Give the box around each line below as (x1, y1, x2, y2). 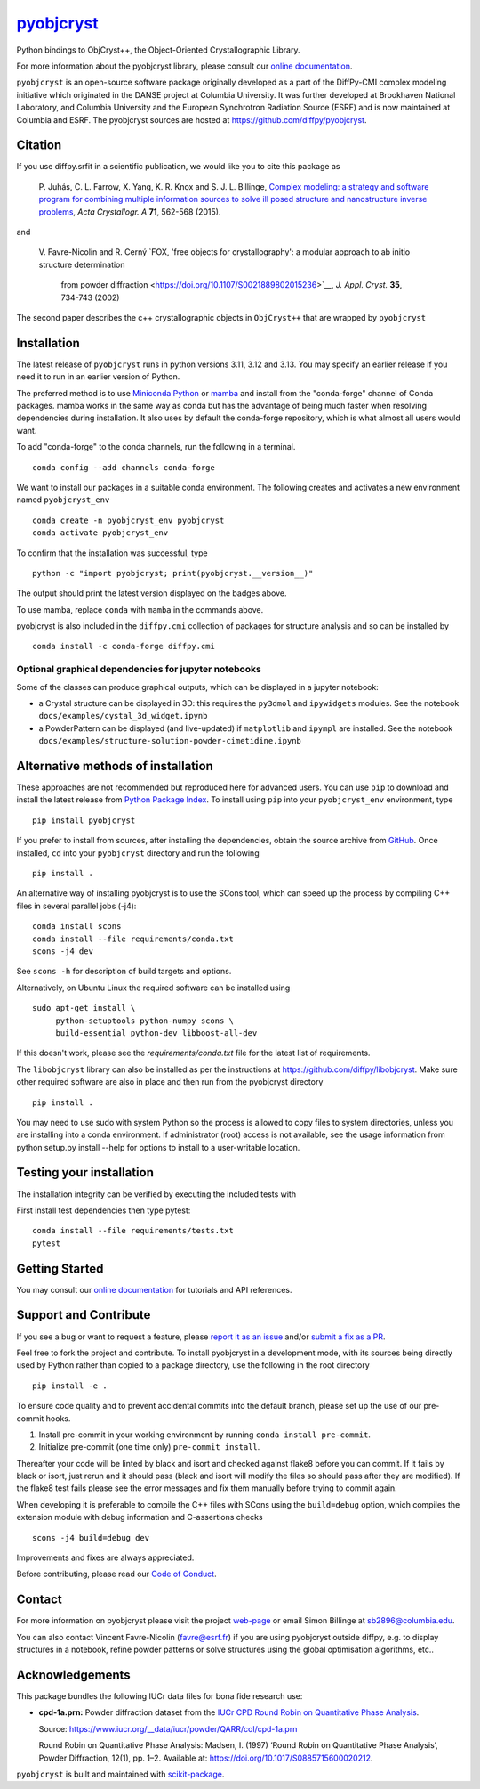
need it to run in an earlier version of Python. (16, 371, 180, 382)
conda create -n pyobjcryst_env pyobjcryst (32, 515, 225, 525)
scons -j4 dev (32, 946, 93, 956)
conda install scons (32, 922, 122, 931)
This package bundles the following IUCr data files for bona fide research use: (16, 1691, 303, 1702)
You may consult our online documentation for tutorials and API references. (16, 1284, 292, 1295)
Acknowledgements (16, 1667, 131, 1682)
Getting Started (16, 1261, 104, 1276)
